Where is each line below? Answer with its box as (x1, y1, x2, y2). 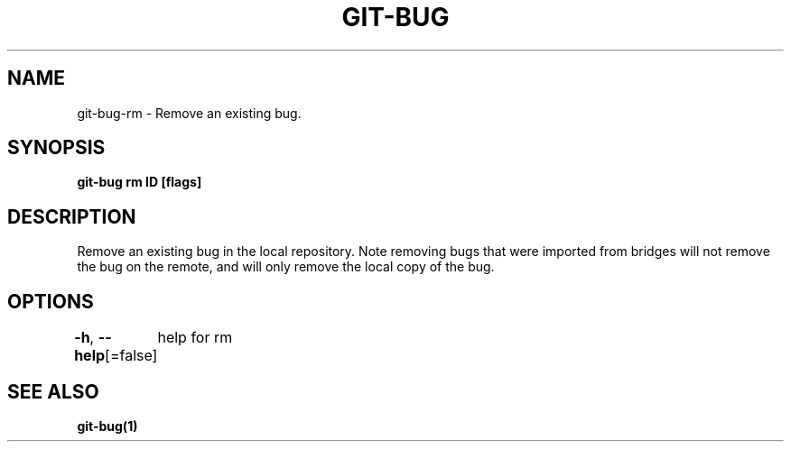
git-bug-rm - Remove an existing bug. (77, 105, 302, 121)
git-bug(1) (77, 417, 138, 434)
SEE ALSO (7, 380, 99, 403)
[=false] (105, 346, 158, 365)
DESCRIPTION (7, 205, 136, 228)
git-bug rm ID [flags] (77, 174, 202, 190)
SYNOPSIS (7, 136, 106, 160)
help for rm (157, 328, 233, 347)
